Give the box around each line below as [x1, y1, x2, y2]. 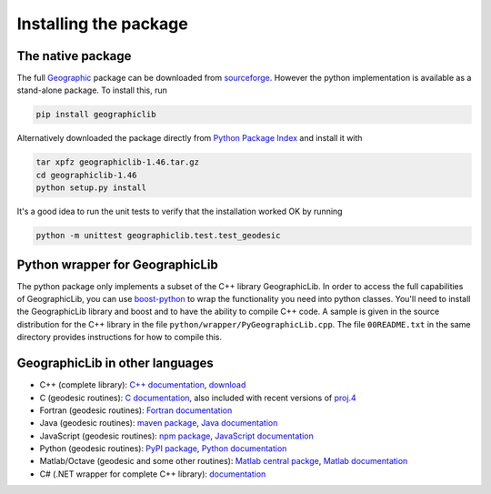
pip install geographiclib [35, 109, 156, 120]
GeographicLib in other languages [16, 356, 214, 371]
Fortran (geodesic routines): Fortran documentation [39, 405, 233, 416]
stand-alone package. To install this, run [16, 85, 168, 96]
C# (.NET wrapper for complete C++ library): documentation [39, 469, 266, 479]
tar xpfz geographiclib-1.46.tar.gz [35, 157, 200, 167]
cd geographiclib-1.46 [35, 169, 137, 180]
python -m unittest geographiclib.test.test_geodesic [35, 230, 281, 241]
